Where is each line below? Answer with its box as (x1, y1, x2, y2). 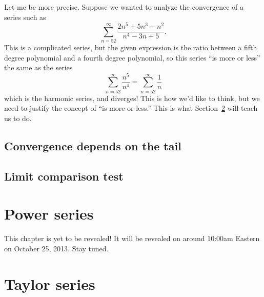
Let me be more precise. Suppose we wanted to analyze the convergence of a (4, 2, 244, 12)
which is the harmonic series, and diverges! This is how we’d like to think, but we (4, 92, 260, 103)
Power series (4, 203, 94, 224)
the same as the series (4, 62, 73, 73)
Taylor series (4, 273, 95, 294)
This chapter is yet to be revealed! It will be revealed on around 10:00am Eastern (4, 233, 260, 244)
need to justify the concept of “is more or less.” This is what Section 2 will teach (4, 103, 258, 113)
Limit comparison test (4, 168, 124, 184)
